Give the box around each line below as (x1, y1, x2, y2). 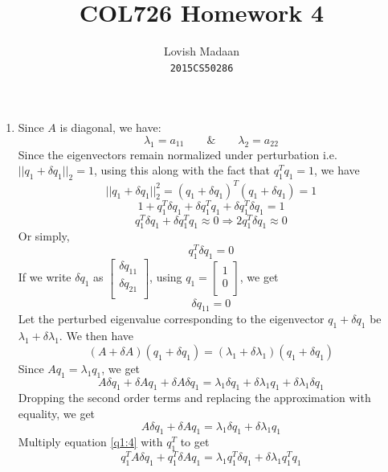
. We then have (59, 327, 134, 344)
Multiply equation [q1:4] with (18, 433, 163, 450)
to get (180, 433, 210, 450)
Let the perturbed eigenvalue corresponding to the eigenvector (18, 310, 325, 327)
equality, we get (18, 404, 96, 421)
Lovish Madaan (163, 43, 239, 60)
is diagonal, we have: (59, 119, 161, 136)
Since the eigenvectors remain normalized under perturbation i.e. (18, 146, 337, 162)
